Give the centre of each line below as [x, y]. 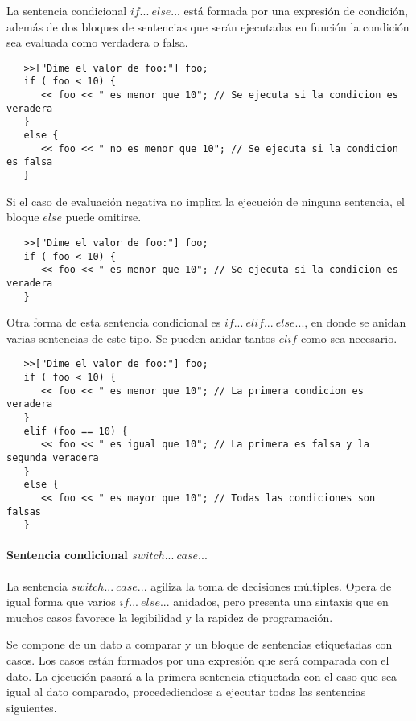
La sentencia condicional [67, 10]
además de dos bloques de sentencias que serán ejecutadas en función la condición [208, 26]
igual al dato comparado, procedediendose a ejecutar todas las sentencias [186, 692]
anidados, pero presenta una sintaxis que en [281, 602]
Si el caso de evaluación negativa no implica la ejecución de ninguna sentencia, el [206, 201]
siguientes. [32, 707]
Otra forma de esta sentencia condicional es [114, 322]
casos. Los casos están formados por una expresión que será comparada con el [198, 660]
